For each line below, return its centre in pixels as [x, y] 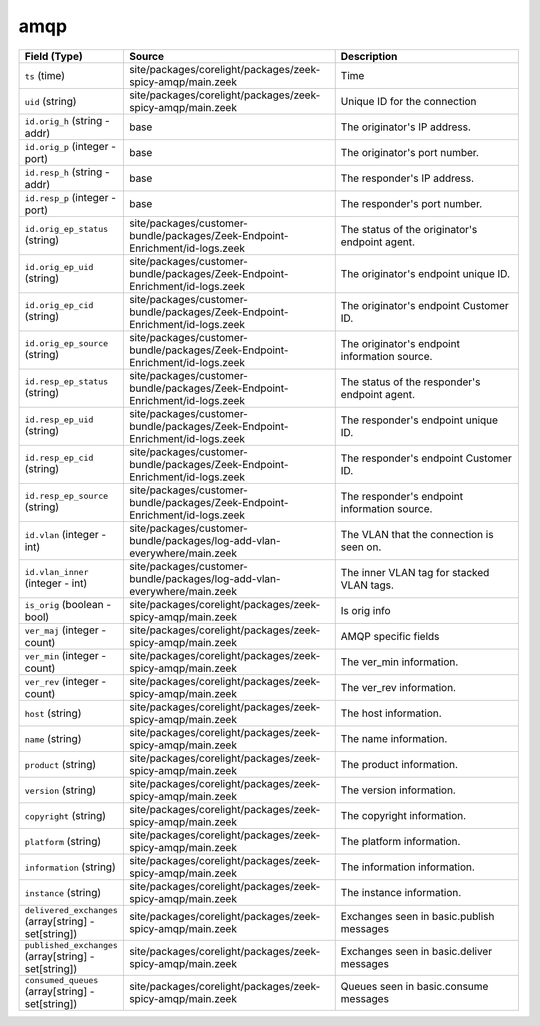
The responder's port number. [411, 203]
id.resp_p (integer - [70, 197]
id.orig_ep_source [66, 343]
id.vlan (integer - [65, 534]
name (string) [53, 738]
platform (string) [63, 841]
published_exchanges [71, 945]
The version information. [398, 790]
